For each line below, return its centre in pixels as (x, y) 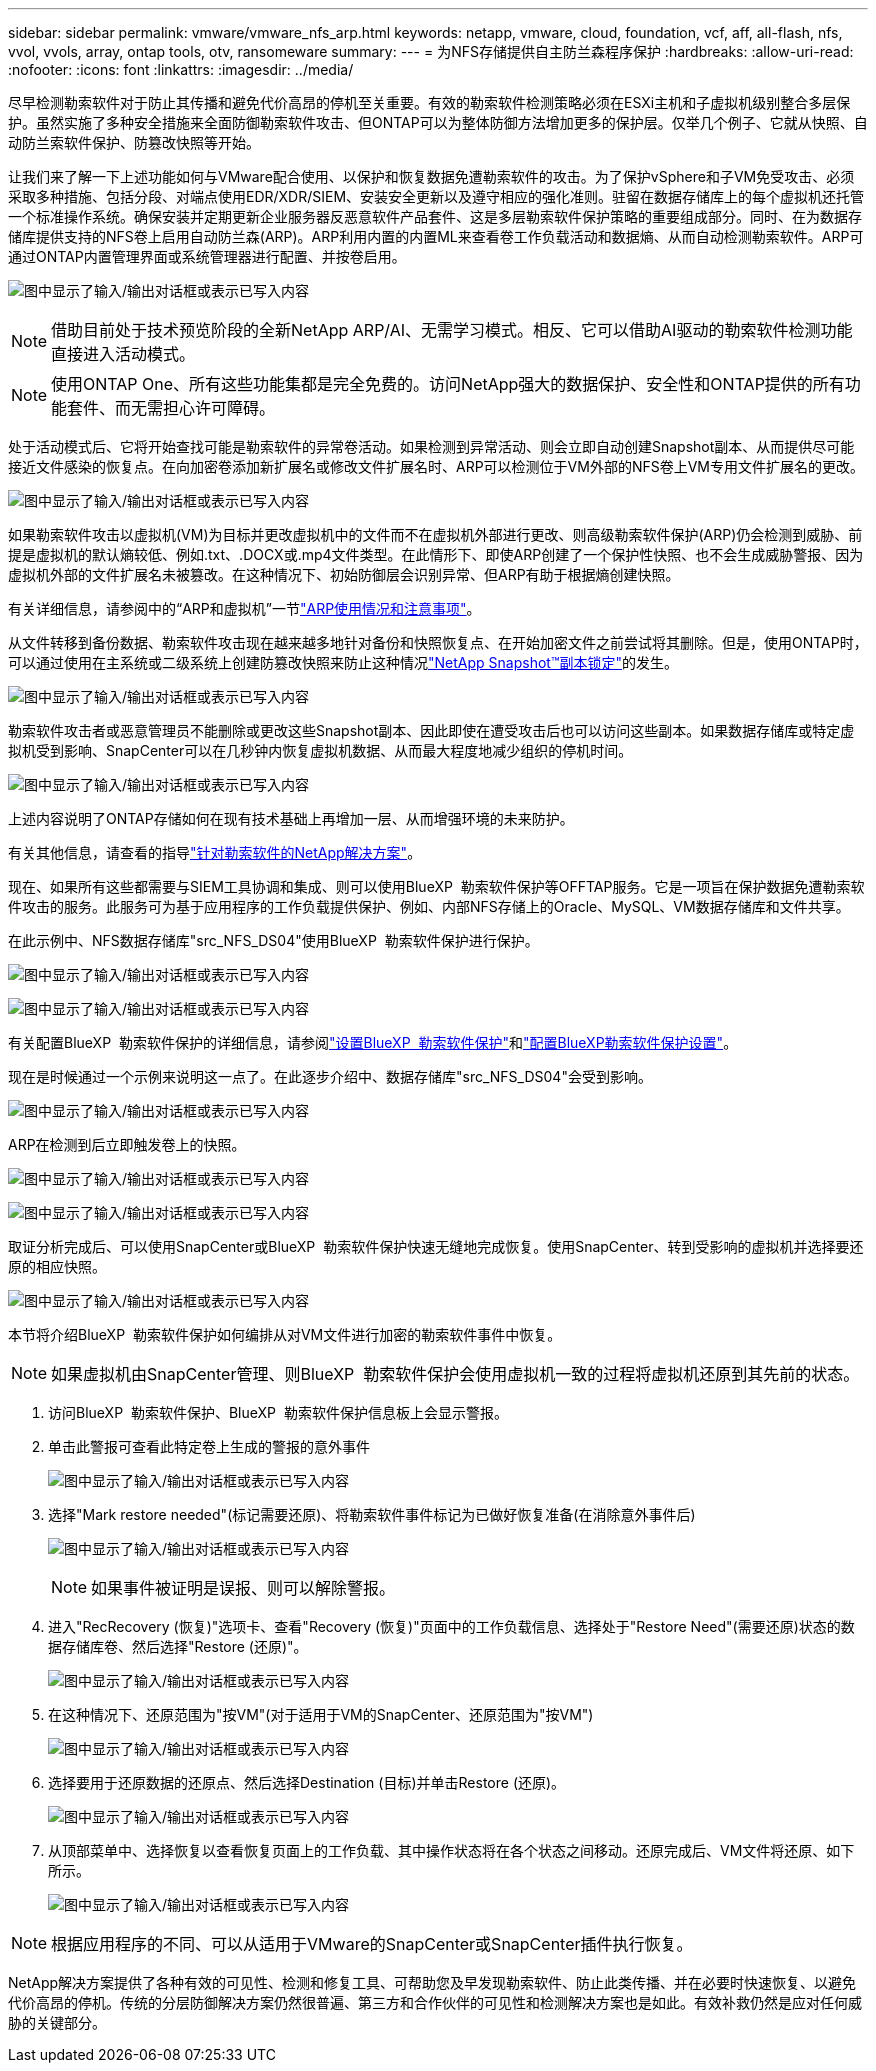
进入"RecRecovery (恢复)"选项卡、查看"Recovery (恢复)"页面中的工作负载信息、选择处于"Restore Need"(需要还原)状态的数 (451, 1626)
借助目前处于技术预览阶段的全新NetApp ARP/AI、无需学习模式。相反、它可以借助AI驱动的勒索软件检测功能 (452, 330)
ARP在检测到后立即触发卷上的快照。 (127, 1144)
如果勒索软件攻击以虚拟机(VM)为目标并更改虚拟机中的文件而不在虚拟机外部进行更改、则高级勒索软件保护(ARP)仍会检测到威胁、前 (435, 534)
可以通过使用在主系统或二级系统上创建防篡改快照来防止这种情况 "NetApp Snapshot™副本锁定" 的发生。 (343, 662)
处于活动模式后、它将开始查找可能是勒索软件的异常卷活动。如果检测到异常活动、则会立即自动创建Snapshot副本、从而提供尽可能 (431, 446)
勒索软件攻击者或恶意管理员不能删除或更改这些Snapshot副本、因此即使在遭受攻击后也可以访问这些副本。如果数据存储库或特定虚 (431, 730)
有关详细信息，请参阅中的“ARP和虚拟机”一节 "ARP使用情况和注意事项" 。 (244, 608)
